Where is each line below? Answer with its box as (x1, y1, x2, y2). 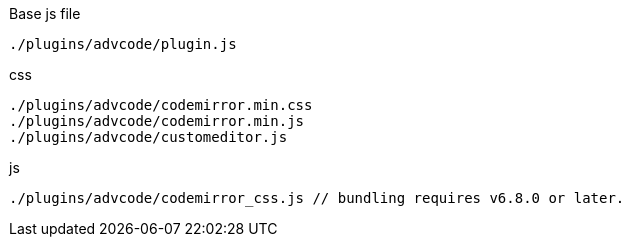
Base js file (9, 5, 81, 22)
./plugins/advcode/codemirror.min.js (9, 113, 305, 129)
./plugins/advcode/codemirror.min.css (9, 97, 313, 113)
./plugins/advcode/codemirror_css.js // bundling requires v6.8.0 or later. (9, 190, 625, 206)
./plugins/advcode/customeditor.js (9, 129, 288, 145)
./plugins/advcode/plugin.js (9, 36, 237, 52)
